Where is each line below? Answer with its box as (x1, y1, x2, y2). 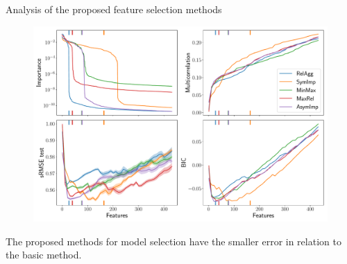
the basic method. (6, 247, 82, 262)
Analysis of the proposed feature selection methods (6, 2, 222, 16)
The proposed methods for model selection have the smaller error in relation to (6, 234, 341, 248)
